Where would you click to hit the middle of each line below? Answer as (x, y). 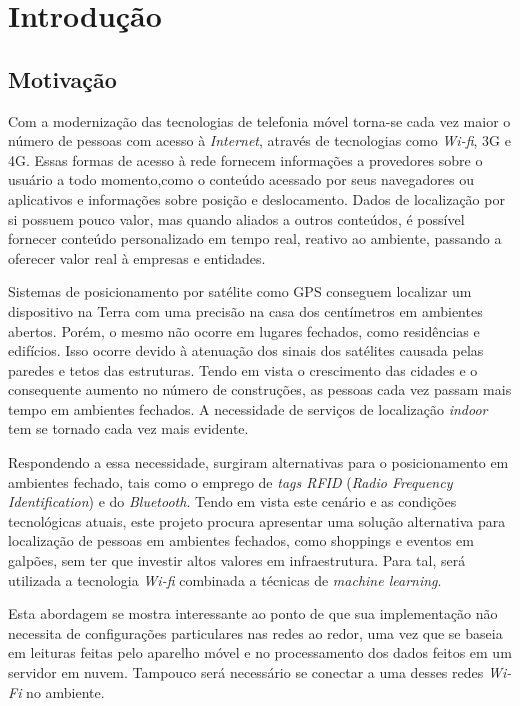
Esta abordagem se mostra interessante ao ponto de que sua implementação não (253, 613)
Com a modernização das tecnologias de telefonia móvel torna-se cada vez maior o (259, 120)
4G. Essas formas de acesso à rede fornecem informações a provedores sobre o (245, 159)
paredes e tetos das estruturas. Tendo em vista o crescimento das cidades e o (243, 369)
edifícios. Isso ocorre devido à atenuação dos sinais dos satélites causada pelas (246, 350)
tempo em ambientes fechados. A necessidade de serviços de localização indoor (248, 408)
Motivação (62, 78)
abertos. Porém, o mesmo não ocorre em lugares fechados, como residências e (244, 330)
